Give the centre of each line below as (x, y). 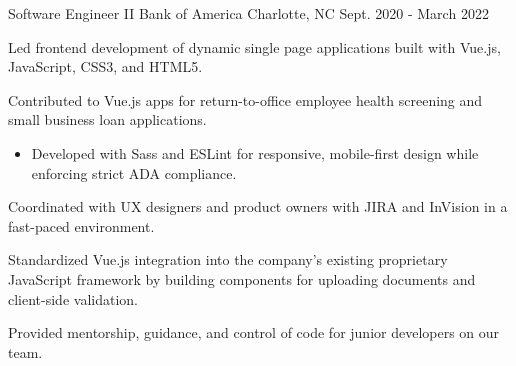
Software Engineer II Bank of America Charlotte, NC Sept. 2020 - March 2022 (248, 13)
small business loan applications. (107, 119)
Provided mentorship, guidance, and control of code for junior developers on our (254, 332)
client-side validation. (73, 298)
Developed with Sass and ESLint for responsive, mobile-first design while (255, 152)
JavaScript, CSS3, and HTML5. (105, 66)
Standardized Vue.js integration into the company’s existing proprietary (228, 259)
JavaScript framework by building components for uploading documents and (242, 278)
